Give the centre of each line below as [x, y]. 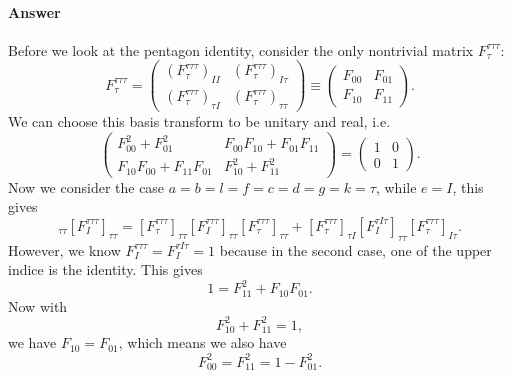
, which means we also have [202, 342]
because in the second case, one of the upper [355, 249]
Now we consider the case [86, 186]
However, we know [64, 249]
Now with [38, 305]
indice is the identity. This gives [105, 269]
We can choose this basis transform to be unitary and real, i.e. [199, 121]
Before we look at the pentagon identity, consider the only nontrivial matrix [241, 49]
